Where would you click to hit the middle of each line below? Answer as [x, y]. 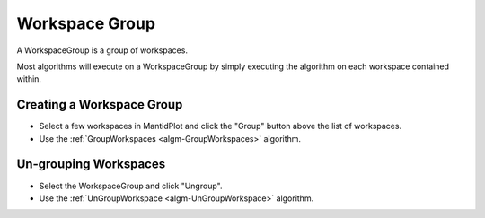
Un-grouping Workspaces [91, 165]
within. [29, 79]
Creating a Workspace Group [100, 105]
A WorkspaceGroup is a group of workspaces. [102, 50]
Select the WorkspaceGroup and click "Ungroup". [131, 186]
